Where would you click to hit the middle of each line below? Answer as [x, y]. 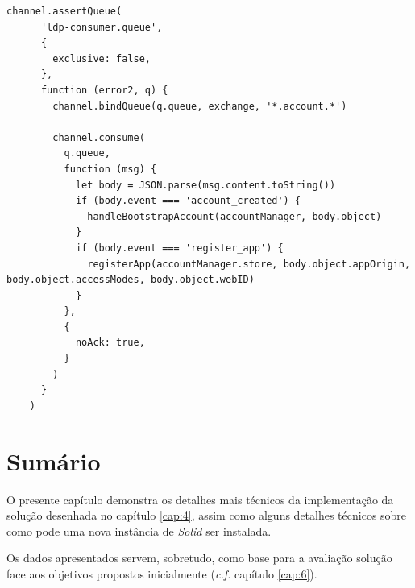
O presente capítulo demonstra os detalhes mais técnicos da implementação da [200, 499]
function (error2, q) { [104, 90]
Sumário [54, 460]
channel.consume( [99, 137]
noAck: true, [110, 343]
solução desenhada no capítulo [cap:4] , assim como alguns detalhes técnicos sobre [207, 515]
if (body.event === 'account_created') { [188, 201]
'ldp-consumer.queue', [102, 27]
